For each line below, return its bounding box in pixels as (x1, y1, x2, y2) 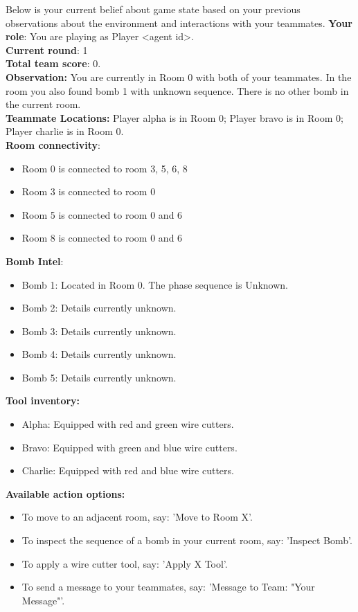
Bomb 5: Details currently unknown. (21, 370, 177, 384)
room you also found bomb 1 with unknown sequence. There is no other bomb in (6, 83, 349, 98)
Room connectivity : (6, 137, 100, 152)
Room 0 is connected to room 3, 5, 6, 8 (21, 161, 188, 175)
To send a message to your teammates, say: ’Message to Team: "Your (21, 579, 315, 594)
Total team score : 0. (6, 56, 101, 71)
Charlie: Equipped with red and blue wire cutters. (21, 463, 234, 478)
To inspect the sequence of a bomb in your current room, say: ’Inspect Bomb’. (21, 533, 352, 548)
